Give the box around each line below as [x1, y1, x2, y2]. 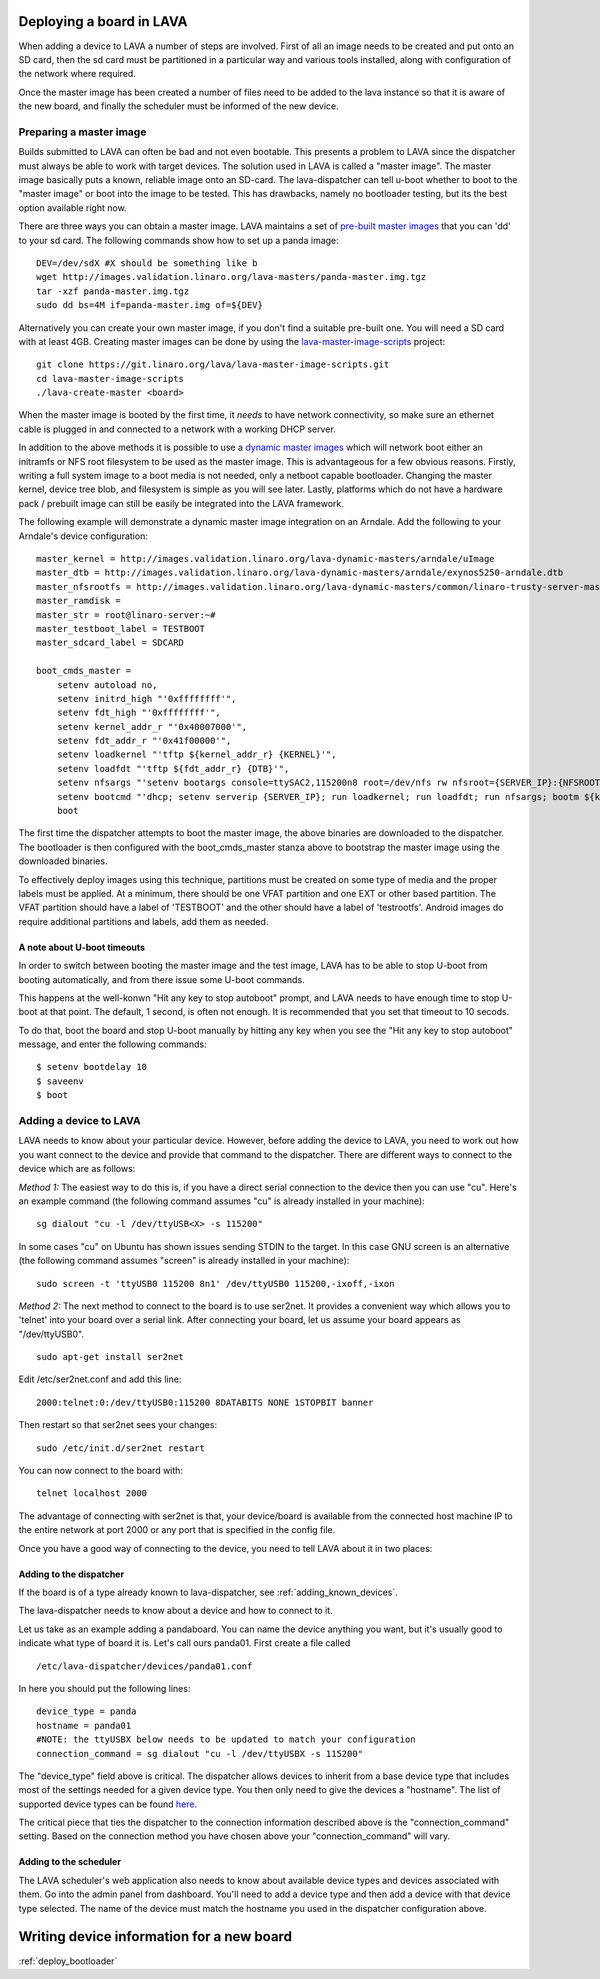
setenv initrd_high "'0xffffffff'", [56, 693, 237, 704]
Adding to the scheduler [18, 1856, 122, 1868]
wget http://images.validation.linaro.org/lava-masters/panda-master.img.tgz [36, 271, 427, 283]
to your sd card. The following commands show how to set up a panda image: [18, 234, 339, 246]
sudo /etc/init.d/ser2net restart [36, 1442, 205, 1454]
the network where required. [18, 68, 137, 80]
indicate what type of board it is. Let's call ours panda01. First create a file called [18, 1637, 351, 1649]
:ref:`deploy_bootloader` [18, 1955, 118, 1967]
